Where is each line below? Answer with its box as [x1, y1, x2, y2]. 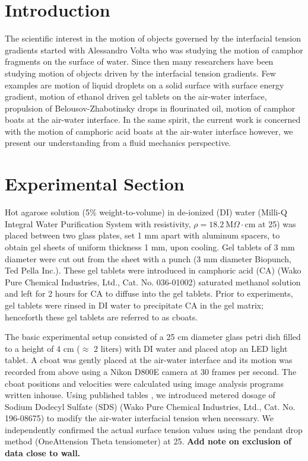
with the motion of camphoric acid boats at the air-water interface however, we [5, 125, 293, 137]
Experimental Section [5, 171, 185, 196]
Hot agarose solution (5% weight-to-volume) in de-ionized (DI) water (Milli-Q [5, 206, 288, 218]
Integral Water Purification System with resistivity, [5, 217, 191, 230]
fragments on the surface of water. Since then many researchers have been [5, 55, 274, 68]
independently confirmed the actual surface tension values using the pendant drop [5, 423, 303, 435]
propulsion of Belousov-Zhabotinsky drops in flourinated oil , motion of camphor [5, 101, 296, 114]
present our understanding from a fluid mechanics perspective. [5, 136, 231, 149]
